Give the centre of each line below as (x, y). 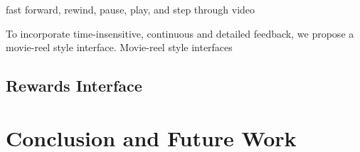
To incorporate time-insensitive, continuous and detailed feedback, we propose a (180, 33)
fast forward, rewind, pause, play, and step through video (131, 9)
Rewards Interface (74, 86)
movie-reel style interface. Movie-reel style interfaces (119, 47)
